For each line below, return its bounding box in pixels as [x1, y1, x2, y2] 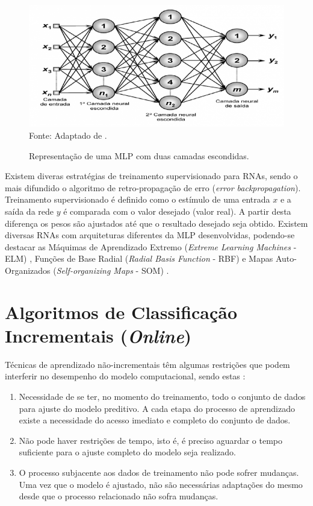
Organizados [5, 264, 51, 276]
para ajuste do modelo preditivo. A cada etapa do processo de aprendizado [19, 402, 295, 414]
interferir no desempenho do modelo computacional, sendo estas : [5, 370, 246, 382]
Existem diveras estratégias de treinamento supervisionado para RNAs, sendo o [5, 169, 298, 182]
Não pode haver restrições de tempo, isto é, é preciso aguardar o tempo [19, 434, 283, 446]
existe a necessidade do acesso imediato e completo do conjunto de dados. [19, 414, 291, 426]
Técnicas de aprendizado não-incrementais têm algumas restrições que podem [5, 358, 290, 370]
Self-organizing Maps [56, 264, 133, 276]
